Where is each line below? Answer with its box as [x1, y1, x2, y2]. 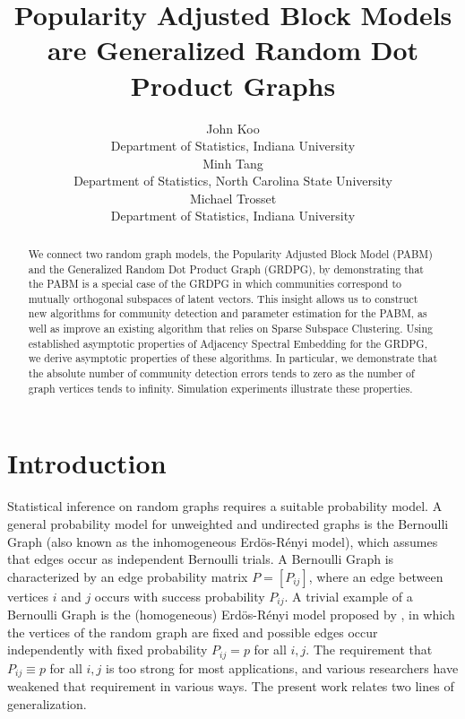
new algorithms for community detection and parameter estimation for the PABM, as [28, 306, 427, 321]
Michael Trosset [189, 188, 277, 207]
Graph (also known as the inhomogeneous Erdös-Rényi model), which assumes [7, 532, 438, 550]
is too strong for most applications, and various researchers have [105, 658, 459, 677]
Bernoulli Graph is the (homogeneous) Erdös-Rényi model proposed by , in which [7, 605, 455, 624]
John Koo [206, 118, 260, 137]
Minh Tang [202, 153, 263, 172]
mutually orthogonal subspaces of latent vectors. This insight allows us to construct [28, 290, 418, 306]
